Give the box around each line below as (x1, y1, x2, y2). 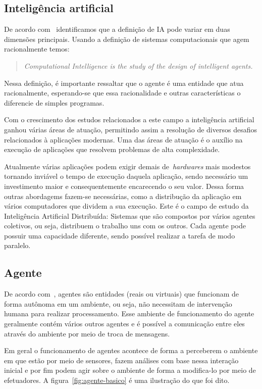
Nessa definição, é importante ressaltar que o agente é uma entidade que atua (4, 77, 244, 88)
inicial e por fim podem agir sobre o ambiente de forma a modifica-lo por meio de (4, 365, 256, 375)
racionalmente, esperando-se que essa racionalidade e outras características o (4, 87, 241, 98)
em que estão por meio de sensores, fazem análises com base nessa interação (4, 355, 239, 365)
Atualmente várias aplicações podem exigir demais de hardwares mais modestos (4, 161, 251, 171)
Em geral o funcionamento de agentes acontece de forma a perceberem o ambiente (4, 345, 258, 356)
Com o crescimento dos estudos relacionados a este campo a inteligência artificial (4, 114, 254, 125)
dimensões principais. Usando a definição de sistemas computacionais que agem (4, 33, 249, 44)
